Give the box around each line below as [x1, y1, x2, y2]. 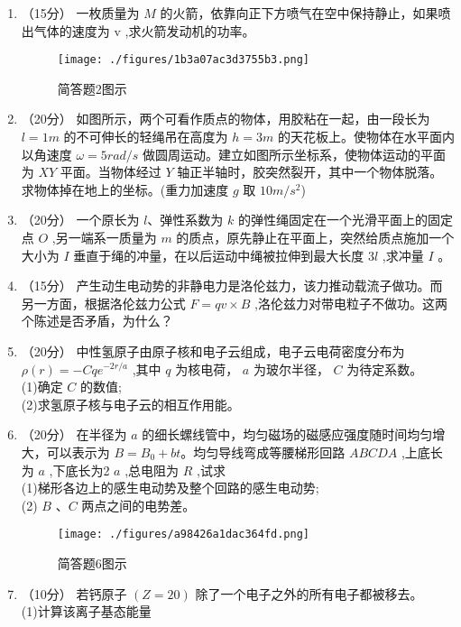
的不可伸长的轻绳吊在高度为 [63, 127, 228, 146]
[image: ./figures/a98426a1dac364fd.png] [57, 528, 309, 541]
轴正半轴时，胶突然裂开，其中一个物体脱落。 [177, 162, 443, 181]
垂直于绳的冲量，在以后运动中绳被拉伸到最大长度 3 [73, 245, 374, 264]
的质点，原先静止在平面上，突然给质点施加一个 [176, 228, 455, 246]
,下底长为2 [49, 460, 110, 479]
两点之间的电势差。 [81, 495, 196, 514]
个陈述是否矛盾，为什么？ [21, 311, 173, 330]
